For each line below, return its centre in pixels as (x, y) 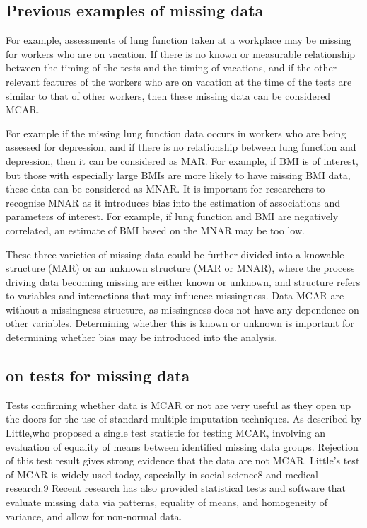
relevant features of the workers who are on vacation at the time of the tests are (179, 81)
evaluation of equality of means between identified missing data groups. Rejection (182, 446)
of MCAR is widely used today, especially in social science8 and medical (162, 474)
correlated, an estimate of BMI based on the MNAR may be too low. (155, 230)
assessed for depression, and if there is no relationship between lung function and (181, 147)
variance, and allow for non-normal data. (94, 516)
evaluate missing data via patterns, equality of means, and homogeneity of (167, 502)
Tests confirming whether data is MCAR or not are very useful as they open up (179, 404)
